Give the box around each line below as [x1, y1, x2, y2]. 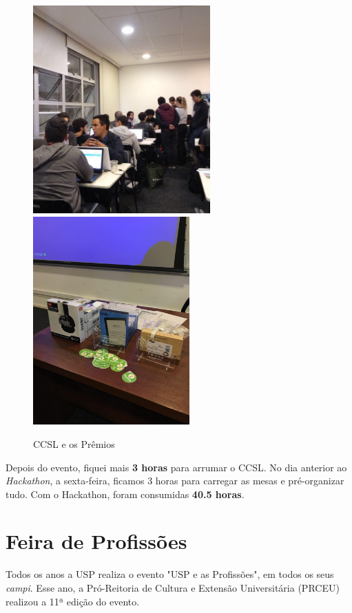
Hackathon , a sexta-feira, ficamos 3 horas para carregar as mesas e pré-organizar [6, 473, 344, 488]
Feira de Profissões [6, 527, 187, 555]
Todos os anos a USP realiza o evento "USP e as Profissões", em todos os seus [6, 567, 334, 581]
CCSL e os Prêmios [33, 436, 115, 451]
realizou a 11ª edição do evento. [6, 594, 140, 608]
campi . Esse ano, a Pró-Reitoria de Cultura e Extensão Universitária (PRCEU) [6, 581, 340, 594]
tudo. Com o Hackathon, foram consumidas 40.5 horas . [6, 486, 245, 501]
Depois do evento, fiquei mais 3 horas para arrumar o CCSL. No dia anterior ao [6, 460, 347, 474]
